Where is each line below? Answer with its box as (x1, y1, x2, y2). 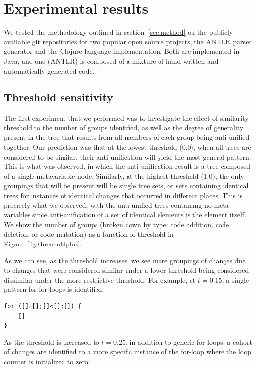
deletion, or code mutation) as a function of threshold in (4, 229, 174, 239)
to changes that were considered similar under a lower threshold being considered (4, 265, 249, 275)
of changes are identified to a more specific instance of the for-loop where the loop (4, 346, 252, 357)
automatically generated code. (4, 65, 95, 76)
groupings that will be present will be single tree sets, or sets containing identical (4, 180, 249, 191)
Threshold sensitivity (4, 89, 113, 105)
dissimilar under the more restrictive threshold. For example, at (4, 274, 196, 285)
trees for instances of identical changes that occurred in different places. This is (4, 190, 243, 201)
